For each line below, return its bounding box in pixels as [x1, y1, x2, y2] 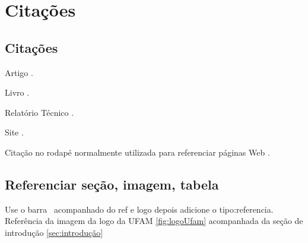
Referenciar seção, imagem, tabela [5, 175, 219, 193]
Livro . [5, 86, 30, 99]
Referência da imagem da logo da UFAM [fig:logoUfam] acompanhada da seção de [5, 214, 303, 227]
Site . [5, 126, 24, 138]
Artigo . [5, 66, 33, 78]
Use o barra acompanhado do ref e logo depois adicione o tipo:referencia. [5, 203, 274, 215]
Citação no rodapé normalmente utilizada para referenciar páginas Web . [5, 146, 270, 158]
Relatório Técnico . [5, 106, 74, 118]
